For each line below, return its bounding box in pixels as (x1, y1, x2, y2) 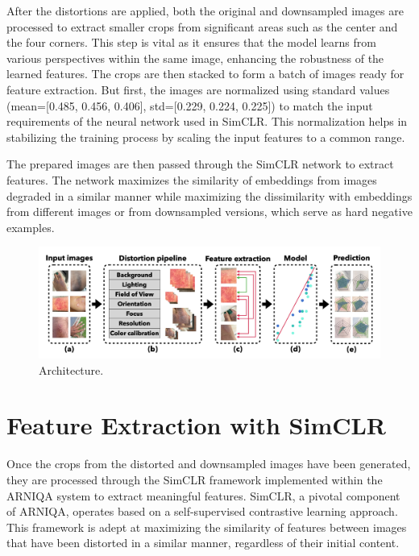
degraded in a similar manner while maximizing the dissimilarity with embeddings (6, 187, 413, 204)
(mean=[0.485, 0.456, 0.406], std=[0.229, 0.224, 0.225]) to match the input (6, 97, 373, 114)
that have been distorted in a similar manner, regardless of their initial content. (6, 534, 400, 551)
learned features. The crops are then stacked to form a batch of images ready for (6, 65, 404, 82)
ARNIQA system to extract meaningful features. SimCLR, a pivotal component (6, 487, 400, 504)
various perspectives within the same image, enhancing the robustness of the (6, 49, 384, 66)
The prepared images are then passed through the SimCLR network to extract (6, 156, 394, 172)
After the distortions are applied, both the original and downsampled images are (6, 2, 404, 19)
